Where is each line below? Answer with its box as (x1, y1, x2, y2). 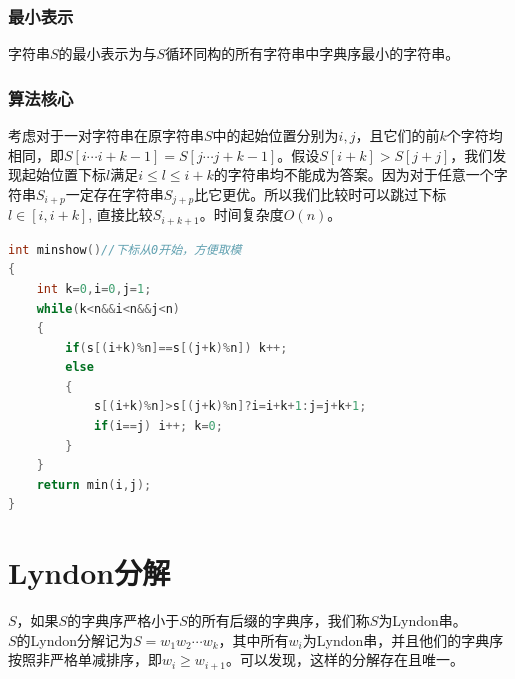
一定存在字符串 (65, 183, 164, 204)
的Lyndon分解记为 (16, 629, 134, 650)
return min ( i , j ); (36, 477, 152, 492)
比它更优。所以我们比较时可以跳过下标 (194, 183, 447, 204)
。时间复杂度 (199, 204, 284, 225)
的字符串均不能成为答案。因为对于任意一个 (213, 164, 494, 185)
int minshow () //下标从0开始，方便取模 (8, 242, 242, 257)
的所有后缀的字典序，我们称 (187, 610, 370, 631)
